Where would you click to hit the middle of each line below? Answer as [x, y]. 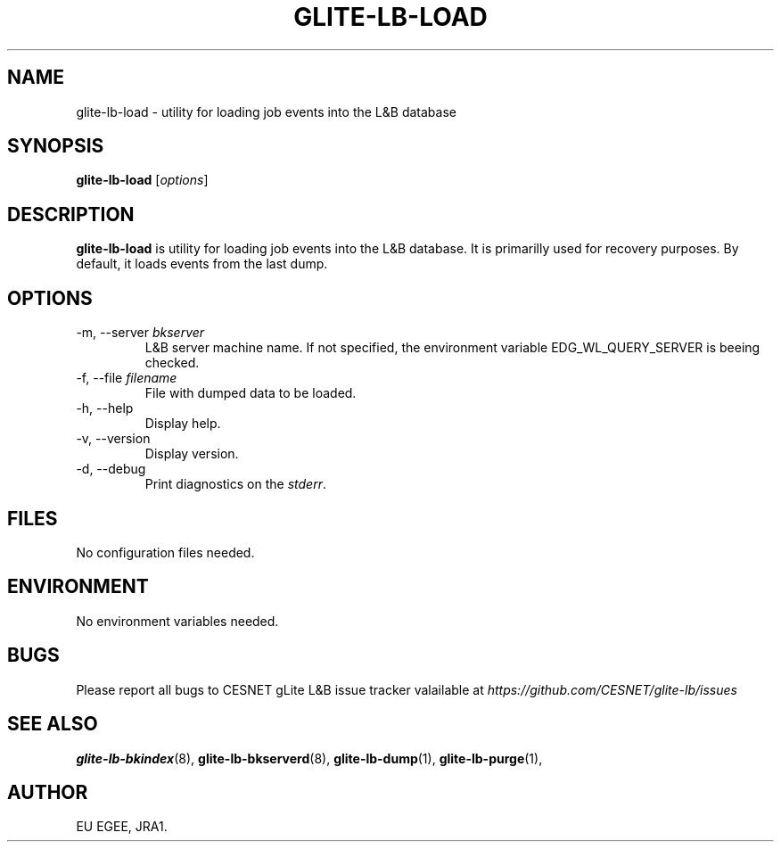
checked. [172, 363]
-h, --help [105, 408]
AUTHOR [48, 792]
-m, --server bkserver [140, 333]
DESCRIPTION [71, 214]
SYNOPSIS [56, 146]
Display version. [192, 454]
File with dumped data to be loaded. [251, 393]
